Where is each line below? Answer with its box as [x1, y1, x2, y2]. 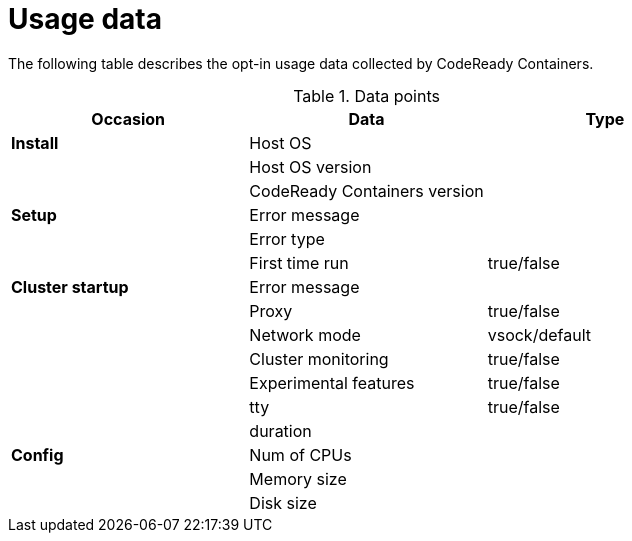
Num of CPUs [249, 444, 352, 465]
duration [249, 420, 312, 441]
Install [11, 132, 59, 153]
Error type [249, 228, 325, 249]
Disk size [249, 492, 317, 513]
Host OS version [249, 156, 372, 177]
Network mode [249, 324, 361, 345]
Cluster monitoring [249, 348, 389, 369]
